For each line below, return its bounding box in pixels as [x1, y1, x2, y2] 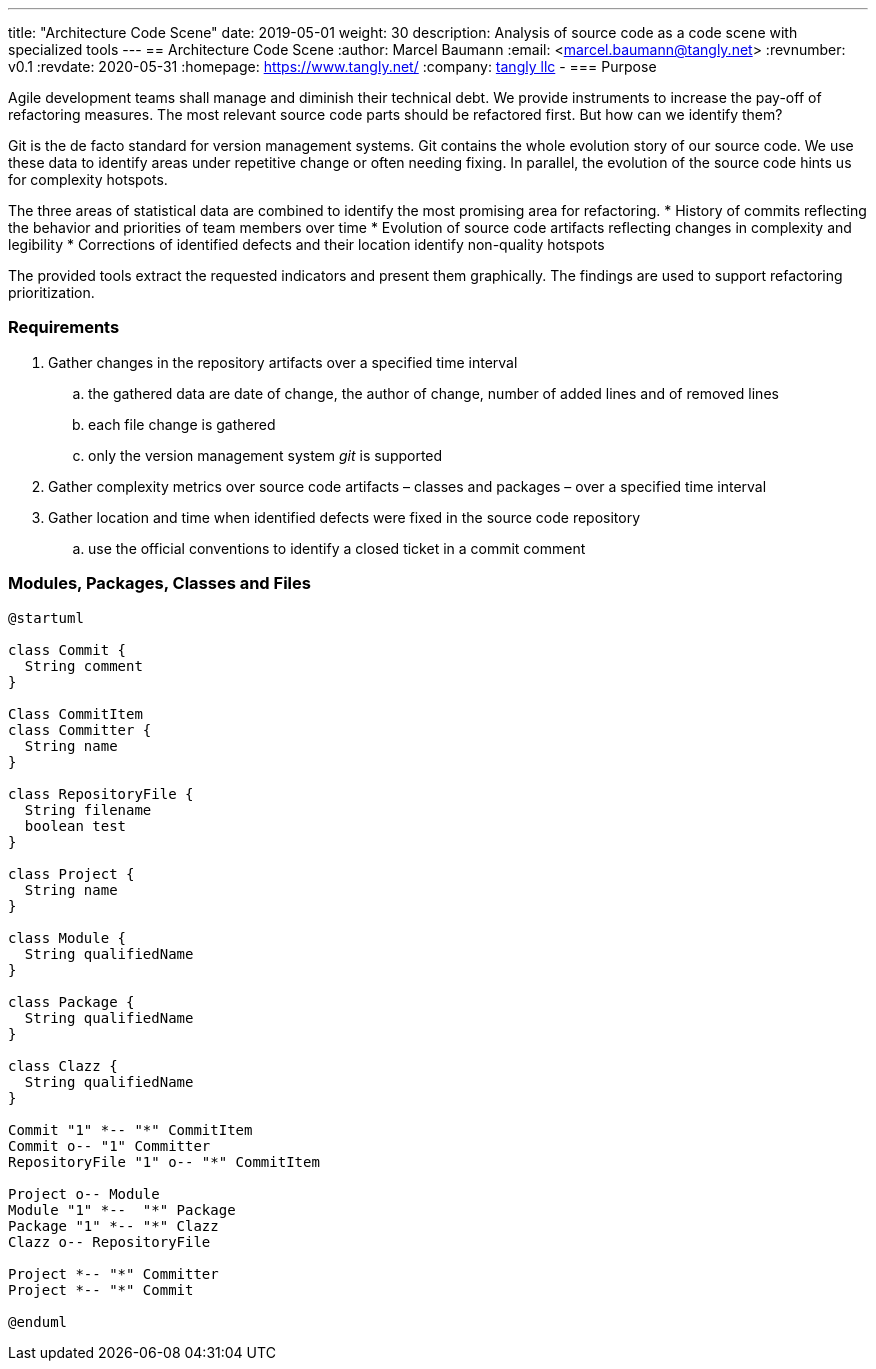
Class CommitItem [8, 705, 143, 722]
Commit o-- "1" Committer [8, 1137, 211, 1154]
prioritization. [8, 284, 95, 301]
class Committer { [8, 721, 152, 738]
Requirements [8, 317, 120, 338]
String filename [24, 801, 152, 818]
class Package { [8, 993, 135, 1010]
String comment [24, 657, 143, 674]
